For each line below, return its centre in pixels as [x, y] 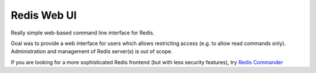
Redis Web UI [44, 15]
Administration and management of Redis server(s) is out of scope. [92, 51]
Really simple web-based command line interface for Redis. [83, 33]
